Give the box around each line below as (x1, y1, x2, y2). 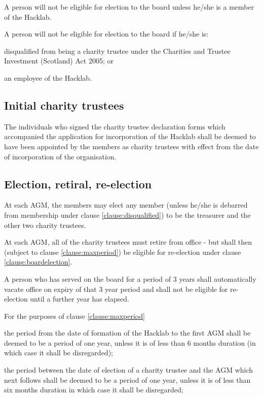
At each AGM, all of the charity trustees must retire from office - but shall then (4, 237, 252, 247)
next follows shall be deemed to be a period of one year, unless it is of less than (4, 374, 251, 385)
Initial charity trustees (4, 97, 124, 113)
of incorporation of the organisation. (4, 151, 117, 161)
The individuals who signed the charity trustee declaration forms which (4, 121, 226, 131)
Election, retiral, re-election (4, 176, 152, 191)
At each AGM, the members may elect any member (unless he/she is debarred (4, 200, 248, 210)
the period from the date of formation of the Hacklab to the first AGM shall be (4, 327, 251, 338)
